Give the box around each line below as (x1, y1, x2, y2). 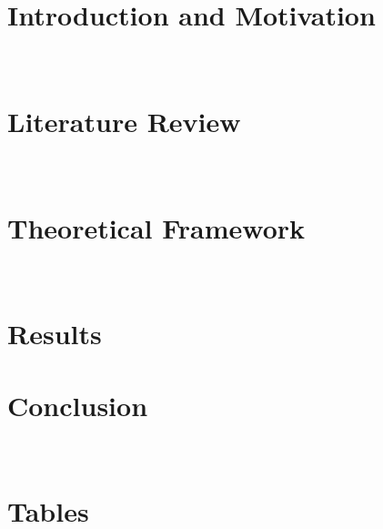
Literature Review (7, 102, 241, 139)
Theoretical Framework (7, 209, 306, 246)
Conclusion (7, 386, 148, 423)
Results (7, 315, 102, 352)
